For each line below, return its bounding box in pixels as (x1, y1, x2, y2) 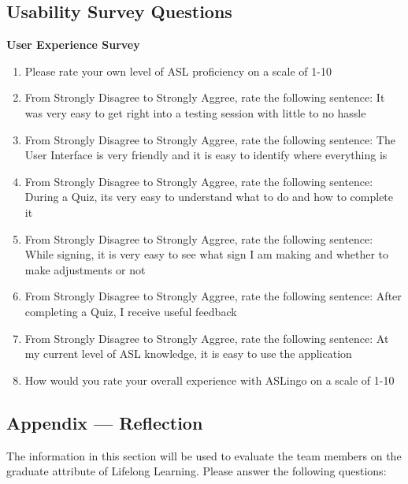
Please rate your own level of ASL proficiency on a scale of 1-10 (24, 62, 332, 79)
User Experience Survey (6, 36, 140, 53)
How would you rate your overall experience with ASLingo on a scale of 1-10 (24, 371, 395, 388)
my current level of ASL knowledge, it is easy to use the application (24, 345, 352, 362)
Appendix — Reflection (6, 410, 203, 434)
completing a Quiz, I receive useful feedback (24, 303, 237, 319)
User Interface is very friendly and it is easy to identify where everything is (24, 147, 388, 163)
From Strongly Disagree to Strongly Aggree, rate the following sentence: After (24, 288, 402, 304)
